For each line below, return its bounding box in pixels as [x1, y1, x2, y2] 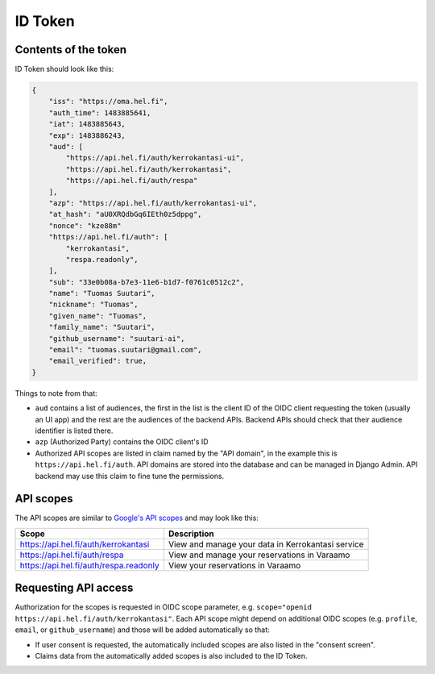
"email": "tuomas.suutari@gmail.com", [48, 345, 202, 355]
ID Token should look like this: [14, 64, 114, 74]
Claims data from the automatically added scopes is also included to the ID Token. [35, 651, 308, 660]
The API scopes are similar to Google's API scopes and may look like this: [14, 513, 259, 523]
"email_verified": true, [48, 356, 147, 366]
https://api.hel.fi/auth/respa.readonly [19, 560, 160, 571]
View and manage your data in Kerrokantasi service [168, 539, 364, 550]
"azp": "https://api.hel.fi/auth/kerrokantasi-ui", [48, 198, 258, 207]
